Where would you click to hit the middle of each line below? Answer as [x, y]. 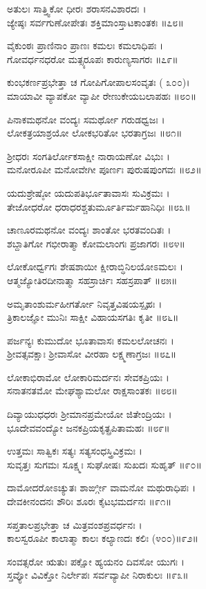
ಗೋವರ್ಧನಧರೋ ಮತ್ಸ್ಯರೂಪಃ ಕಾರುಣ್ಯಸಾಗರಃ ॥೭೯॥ [93, 59]
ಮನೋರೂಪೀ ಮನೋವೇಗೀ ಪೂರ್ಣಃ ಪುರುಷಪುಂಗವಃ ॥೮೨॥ [104, 169]
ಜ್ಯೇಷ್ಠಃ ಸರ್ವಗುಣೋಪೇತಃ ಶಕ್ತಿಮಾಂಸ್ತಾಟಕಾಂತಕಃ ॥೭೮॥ [95, 22]
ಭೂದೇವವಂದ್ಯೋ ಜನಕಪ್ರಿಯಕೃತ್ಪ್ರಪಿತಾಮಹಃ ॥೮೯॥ [88, 427]
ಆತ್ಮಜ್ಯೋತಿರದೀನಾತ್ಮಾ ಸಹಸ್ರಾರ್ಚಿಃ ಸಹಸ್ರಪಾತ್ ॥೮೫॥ [92, 280]
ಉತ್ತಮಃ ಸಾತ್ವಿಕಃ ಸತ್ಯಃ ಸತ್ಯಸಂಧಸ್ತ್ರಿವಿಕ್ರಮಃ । [75, 451]
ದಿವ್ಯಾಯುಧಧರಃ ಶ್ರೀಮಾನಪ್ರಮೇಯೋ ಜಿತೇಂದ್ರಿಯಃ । [90, 414]
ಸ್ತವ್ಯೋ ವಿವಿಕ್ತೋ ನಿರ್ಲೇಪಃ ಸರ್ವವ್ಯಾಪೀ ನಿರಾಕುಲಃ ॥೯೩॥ [98, 575]
